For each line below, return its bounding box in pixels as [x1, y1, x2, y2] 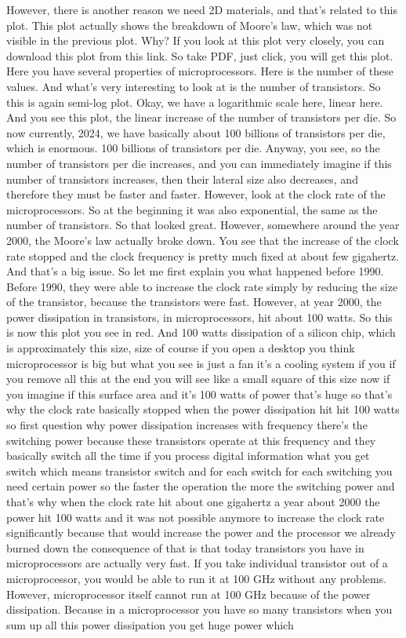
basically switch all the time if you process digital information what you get [6, 447, 370, 464]
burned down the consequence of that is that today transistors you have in [6, 539, 364, 556]
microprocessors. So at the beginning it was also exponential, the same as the [6, 201, 378, 217]
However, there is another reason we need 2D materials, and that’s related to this [6, 2, 397, 17]
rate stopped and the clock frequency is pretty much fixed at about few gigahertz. [6, 247, 400, 264]
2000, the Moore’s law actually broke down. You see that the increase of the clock [6, 232, 399, 248]
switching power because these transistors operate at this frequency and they [6, 432, 376, 448]
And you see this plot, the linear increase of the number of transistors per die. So [6, 109, 397, 126]
